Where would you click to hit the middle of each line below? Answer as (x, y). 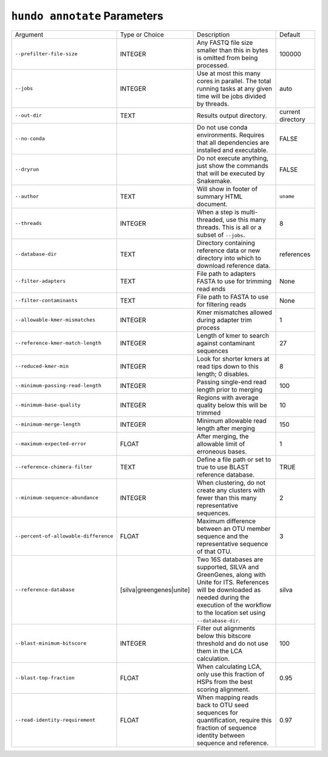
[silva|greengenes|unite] (155, 590)
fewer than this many (227, 497)
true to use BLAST (223, 467)
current (290, 111)
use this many (246, 219)
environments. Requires (231, 135)
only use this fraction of (231, 674)
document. (212, 204)
